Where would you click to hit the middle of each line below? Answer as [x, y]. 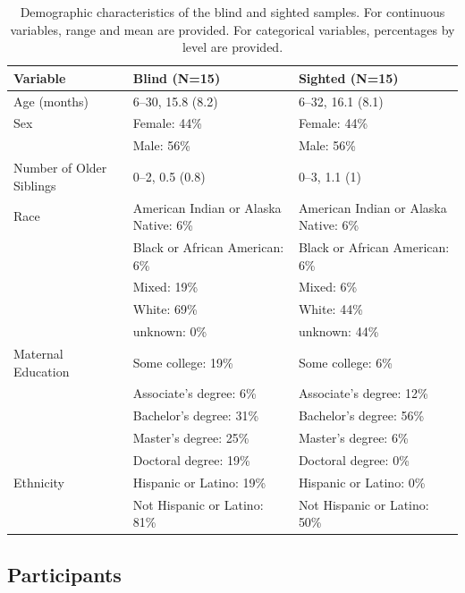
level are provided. [232, 47]
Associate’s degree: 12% [363, 393]
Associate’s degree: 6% [194, 393]
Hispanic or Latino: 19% [199, 482]
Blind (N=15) [177, 77]
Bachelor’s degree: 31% [196, 415]
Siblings [35, 185]
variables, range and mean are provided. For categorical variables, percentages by [232, 29]
